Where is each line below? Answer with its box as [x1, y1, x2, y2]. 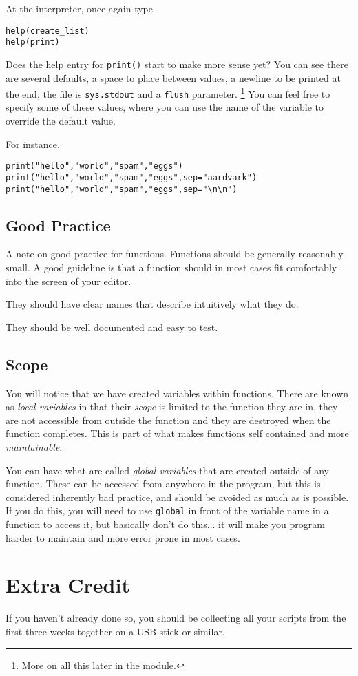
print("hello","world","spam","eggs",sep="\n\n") [6, 184, 238, 194]
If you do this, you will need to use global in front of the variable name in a [6, 503, 329, 518]
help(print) [6, 37, 60, 47]
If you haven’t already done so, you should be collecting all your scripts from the [6, 611, 346, 625]
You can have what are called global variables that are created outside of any [6, 463, 329, 477]
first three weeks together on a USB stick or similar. [6, 624, 225, 638]
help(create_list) [6, 25, 89, 36]
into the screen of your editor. [6, 273, 131, 288]
